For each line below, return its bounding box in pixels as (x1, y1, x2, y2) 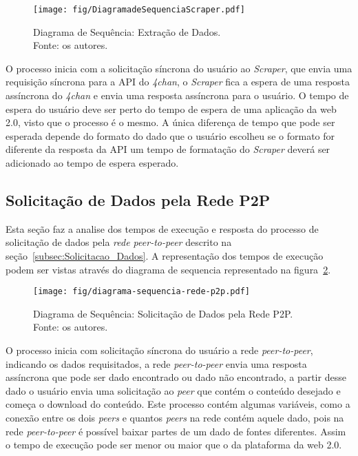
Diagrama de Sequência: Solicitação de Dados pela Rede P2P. (33, 306, 293, 320)
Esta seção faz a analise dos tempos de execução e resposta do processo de (6, 221, 319, 236)
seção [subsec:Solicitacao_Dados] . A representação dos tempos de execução (6, 248, 324, 262)
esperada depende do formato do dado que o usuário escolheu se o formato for (6, 128, 335, 143)
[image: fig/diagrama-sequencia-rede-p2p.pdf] (33, 287, 250, 297)
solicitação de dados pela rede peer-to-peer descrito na (6, 235, 232, 249)
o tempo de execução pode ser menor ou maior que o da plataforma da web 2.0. (6, 437, 342, 452)
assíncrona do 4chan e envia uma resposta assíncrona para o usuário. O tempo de (6, 88, 349, 103)
